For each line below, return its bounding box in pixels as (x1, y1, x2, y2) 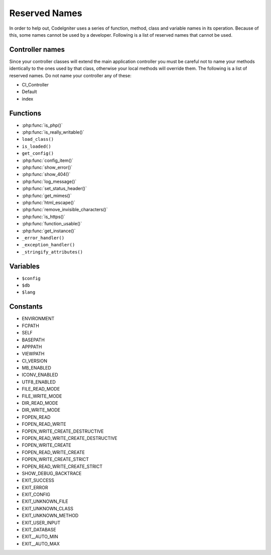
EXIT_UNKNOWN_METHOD (22, 513, 79, 519)
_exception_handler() (22, 242, 75, 248)
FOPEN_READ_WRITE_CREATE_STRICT (22, 463, 103, 470)
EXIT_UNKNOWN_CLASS (22, 505, 74, 511)
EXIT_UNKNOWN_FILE (22, 498, 68, 505)
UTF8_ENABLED (22, 379, 56, 385)
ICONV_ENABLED (22, 372, 58, 378)
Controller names (9, 45, 65, 54)
